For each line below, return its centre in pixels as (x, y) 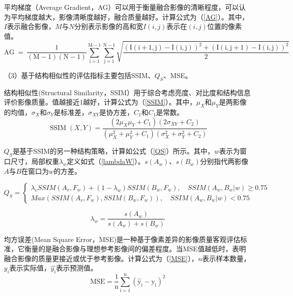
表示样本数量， (226, 258)
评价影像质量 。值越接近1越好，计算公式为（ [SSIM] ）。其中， (100, 102)
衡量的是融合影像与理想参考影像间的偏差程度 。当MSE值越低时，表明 (135, 249)
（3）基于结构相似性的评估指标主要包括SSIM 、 (79, 75)
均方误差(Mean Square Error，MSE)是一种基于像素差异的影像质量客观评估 (122, 239)
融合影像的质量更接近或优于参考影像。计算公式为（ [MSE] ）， (101, 258)
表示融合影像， (31, 26)
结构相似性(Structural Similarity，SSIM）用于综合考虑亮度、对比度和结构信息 (127, 92)
